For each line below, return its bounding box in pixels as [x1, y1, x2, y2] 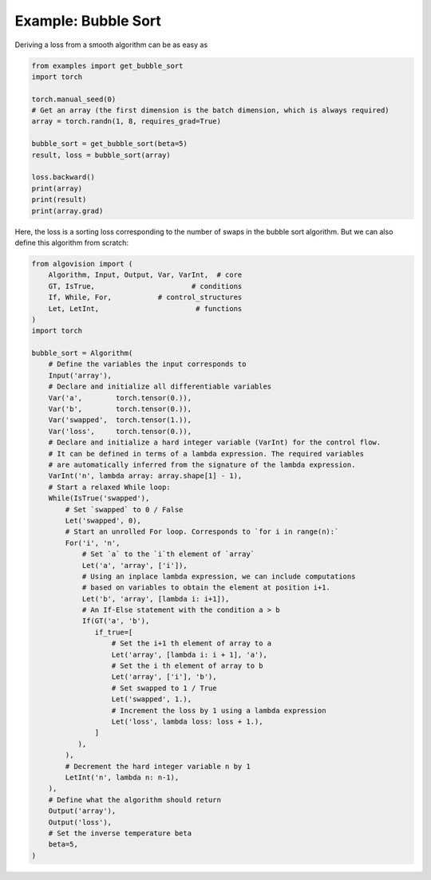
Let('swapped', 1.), [111, 695, 192, 704]
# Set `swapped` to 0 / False [65, 505, 184, 514]
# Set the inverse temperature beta [48, 828, 192, 838]
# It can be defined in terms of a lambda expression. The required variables [48, 449, 365, 458]
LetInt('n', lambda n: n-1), [65, 772, 180, 782]
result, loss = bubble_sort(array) [31, 150, 171, 160]
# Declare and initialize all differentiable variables [48, 382, 272, 391]
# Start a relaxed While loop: [48, 483, 171, 491]
